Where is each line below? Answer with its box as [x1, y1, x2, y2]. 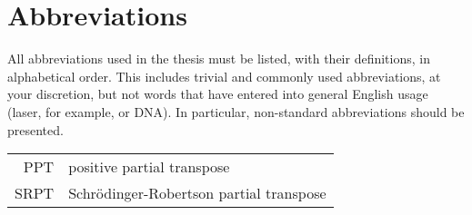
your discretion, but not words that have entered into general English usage [7, 84, 428, 103]
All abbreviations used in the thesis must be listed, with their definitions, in [7, 49, 430, 68]
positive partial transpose [68, 156, 230, 178]
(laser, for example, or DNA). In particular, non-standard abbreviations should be [7, 102, 465, 121]
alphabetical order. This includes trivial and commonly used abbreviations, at [7, 66, 441, 85]
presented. [7, 120, 64, 139]
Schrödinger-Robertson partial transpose [68, 182, 326, 204]
